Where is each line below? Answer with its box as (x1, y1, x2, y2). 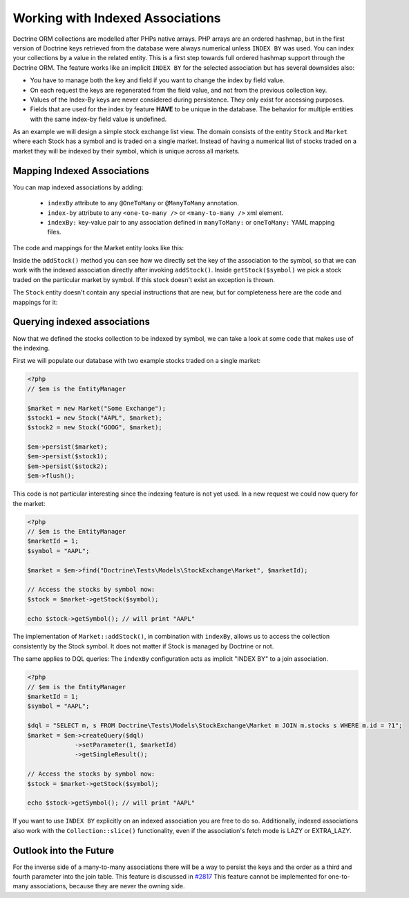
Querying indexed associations (12, 316, 150, 328)
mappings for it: (12, 298, 58, 306)
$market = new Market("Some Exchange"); (27, 404, 166, 412)
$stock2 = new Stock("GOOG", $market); (27, 424, 162, 431)
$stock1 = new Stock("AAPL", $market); (27, 413, 162, 422)
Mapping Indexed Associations (12, 165, 150, 176)
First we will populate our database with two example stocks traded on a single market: (12, 357, 261, 365)
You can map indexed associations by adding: (12, 183, 144, 191)
